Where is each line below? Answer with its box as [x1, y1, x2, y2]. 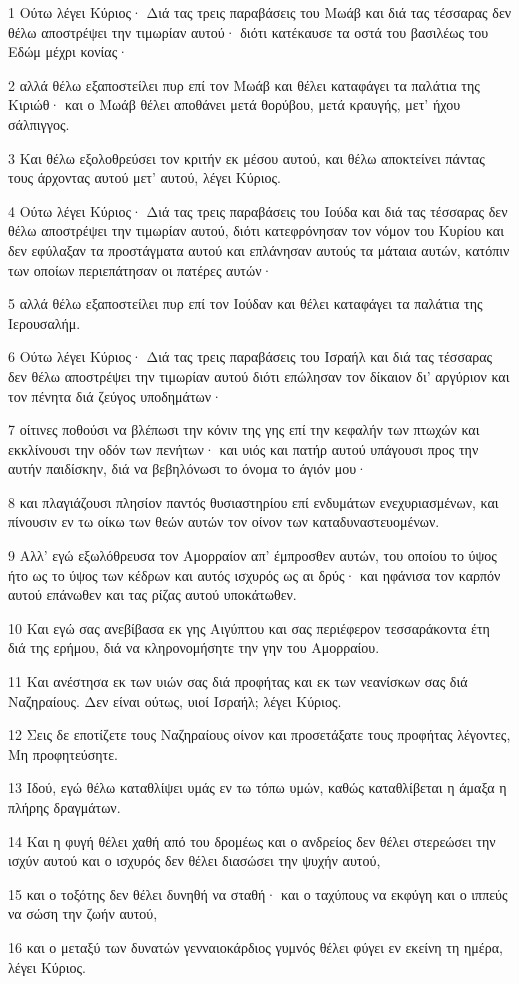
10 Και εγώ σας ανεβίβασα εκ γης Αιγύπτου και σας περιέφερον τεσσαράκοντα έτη [8, 617, 490, 638]
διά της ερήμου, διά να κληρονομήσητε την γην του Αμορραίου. [8, 637, 380, 658]
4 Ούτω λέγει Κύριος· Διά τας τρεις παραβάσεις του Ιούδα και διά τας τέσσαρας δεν [8, 200, 508, 221]
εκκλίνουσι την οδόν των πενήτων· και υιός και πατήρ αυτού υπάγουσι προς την [8, 438, 479, 459]
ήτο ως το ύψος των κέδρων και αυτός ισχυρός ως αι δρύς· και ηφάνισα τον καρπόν [8, 564, 501, 585]
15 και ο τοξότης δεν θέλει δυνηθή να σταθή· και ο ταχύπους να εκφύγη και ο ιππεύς [8, 883, 508, 904]
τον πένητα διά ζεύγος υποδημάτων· [8, 385, 223, 406]
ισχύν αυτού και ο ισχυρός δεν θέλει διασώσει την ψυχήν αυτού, [8, 850, 381, 871]
